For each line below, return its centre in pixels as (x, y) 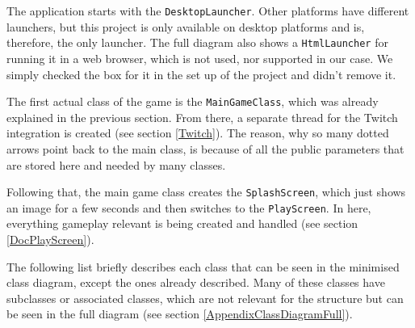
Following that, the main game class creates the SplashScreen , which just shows (206, 192)
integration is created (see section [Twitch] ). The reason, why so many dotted (198, 133)
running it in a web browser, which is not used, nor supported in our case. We (200, 58)
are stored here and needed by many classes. (116, 164)
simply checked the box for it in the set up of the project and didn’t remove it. (201, 74)
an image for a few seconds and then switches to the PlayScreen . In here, (189, 207)
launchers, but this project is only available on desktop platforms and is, (186, 26)
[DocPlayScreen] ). (50, 240)
